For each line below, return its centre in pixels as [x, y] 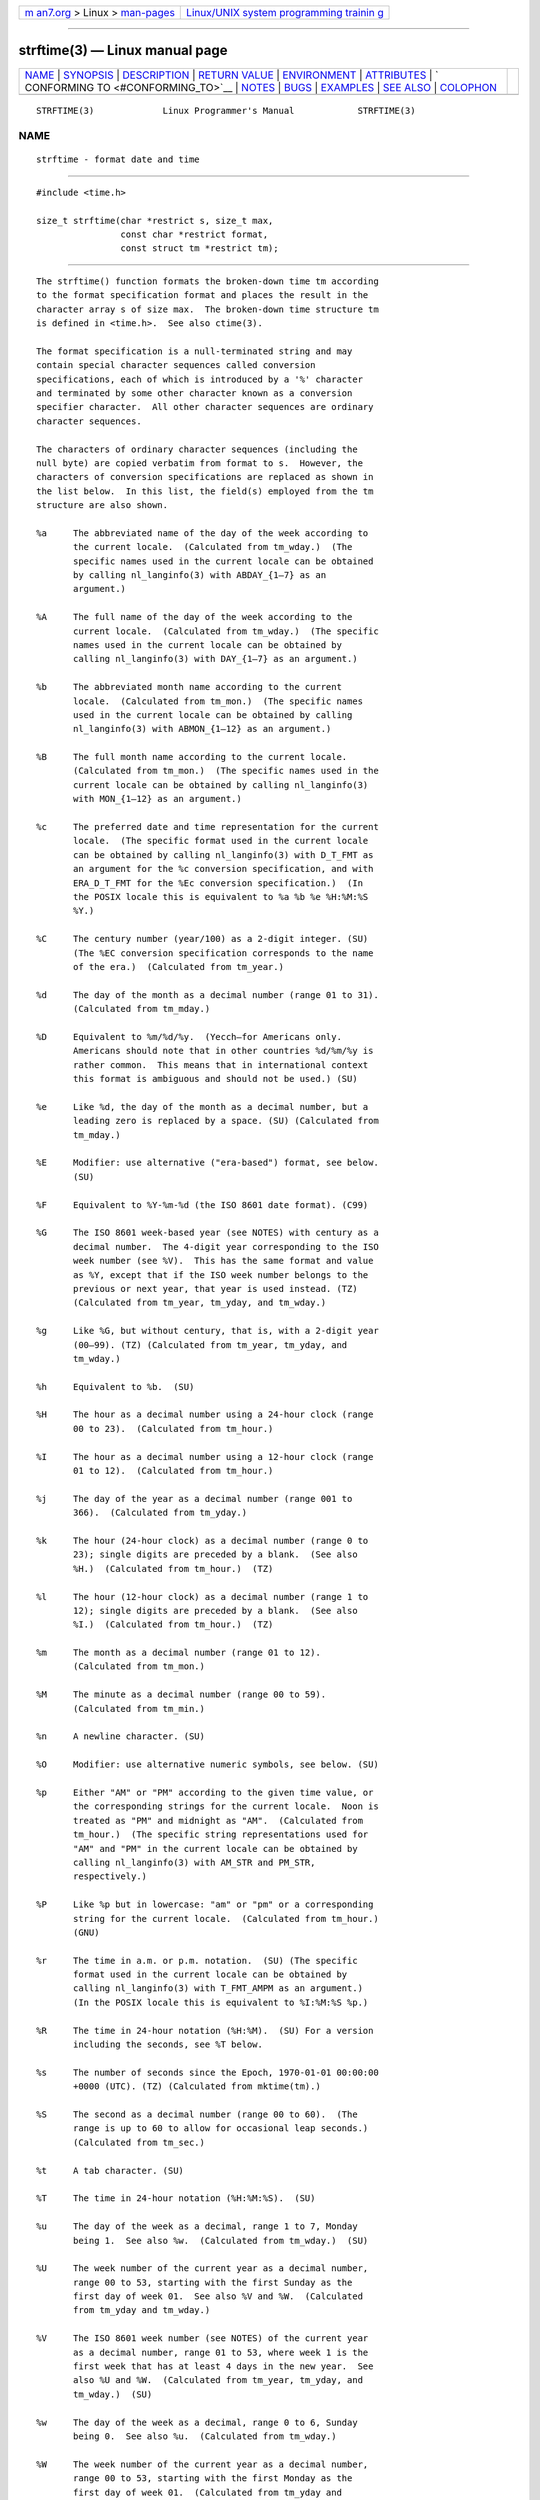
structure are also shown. [102, 505]
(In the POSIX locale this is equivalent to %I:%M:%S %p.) [221, 2002]
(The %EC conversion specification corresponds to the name [223, 953]
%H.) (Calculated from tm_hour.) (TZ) [173, 1568]
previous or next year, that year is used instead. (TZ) [216, 1288]
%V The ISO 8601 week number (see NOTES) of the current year [202, 2338]
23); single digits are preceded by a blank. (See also [216, 1554]
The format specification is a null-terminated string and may [194, 351]
